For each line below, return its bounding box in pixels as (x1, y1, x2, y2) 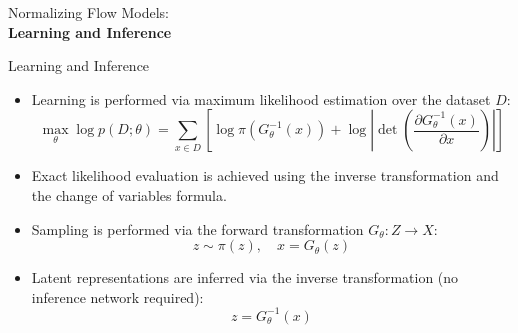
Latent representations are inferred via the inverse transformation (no (31, 267, 459, 288)
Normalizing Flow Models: (8, 2, 169, 22)
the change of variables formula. (31, 184, 227, 205)
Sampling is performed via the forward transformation (31, 218, 364, 239)
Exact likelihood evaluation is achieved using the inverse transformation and (31, 165, 499, 186)
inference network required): (31, 286, 204, 307)
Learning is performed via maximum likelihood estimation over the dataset (31, 88, 491, 109)
